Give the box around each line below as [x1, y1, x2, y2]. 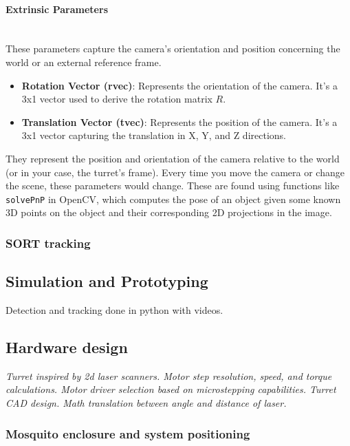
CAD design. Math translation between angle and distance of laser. [6, 396, 287, 410]
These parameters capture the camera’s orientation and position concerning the [6, 41, 340, 56]
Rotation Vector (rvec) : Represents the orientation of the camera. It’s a [21, 78, 338, 92]
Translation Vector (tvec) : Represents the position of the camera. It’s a [21, 114, 338, 129]
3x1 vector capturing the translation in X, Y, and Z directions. [21, 128, 286, 142]
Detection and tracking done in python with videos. [6, 303, 223, 317]
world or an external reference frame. [6, 54, 162, 69]
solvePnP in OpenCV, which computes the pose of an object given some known [6, 191, 341, 206]
